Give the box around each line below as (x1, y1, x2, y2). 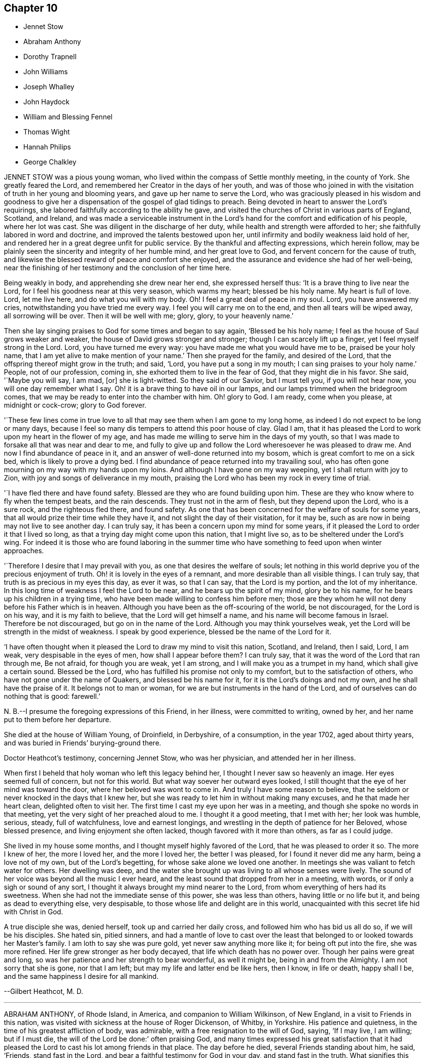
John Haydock (23, 98, 70, 106)
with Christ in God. (4, 908, 63, 916)
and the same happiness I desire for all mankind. (4, 972, 159, 981)
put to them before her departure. (4, 715, 111, 724)
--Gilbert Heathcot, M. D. (4, 987, 83, 996)
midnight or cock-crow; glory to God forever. (4, 401, 147, 410)
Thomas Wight (23, 128, 70, 136)
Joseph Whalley (23, 83, 75, 91)
